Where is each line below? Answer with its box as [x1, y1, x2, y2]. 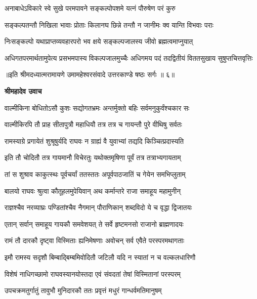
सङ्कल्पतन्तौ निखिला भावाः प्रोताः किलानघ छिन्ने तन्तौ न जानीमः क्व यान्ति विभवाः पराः [4, 19, 214, 30]
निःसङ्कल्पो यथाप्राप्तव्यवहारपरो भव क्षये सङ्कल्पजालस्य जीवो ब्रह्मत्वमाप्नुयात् [4, 36, 193, 46]
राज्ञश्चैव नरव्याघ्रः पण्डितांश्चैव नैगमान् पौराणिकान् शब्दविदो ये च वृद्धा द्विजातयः [4, 202, 192, 213]
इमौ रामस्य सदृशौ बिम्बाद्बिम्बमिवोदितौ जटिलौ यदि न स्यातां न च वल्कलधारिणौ [4, 252, 196, 262]
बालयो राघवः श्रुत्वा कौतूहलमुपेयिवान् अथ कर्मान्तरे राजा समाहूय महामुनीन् [4, 185, 181, 196]
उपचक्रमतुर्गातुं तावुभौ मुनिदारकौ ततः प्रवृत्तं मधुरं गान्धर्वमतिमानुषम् [4, 285, 162, 296]
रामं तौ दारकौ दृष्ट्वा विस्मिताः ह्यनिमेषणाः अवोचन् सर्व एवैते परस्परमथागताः [4, 235, 184, 246]
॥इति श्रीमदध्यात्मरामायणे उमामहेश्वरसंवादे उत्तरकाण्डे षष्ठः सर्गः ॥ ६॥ [4, 69, 175, 80]
